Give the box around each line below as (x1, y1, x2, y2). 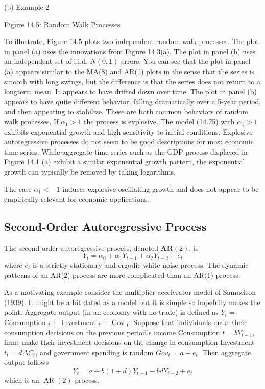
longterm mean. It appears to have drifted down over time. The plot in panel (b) (4, 86, 257, 97)
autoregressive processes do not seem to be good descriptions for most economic (4, 136, 254, 147)
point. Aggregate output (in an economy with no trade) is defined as (4, 307, 219, 317)
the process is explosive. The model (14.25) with (84, 116, 235, 126)
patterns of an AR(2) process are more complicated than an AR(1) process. (4, 269, 240, 280)
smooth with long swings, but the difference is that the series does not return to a (4, 76, 260, 87)
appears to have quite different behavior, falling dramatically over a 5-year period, (4, 96, 261, 106)
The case (4, 183, 32, 194)
